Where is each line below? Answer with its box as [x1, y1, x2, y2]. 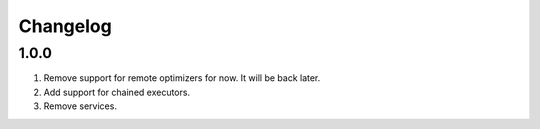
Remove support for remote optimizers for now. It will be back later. [43, 72, 321, 84]
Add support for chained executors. [43, 86, 190, 98]
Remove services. [43, 100, 117, 112]
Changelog [18, 15, 112, 37]
